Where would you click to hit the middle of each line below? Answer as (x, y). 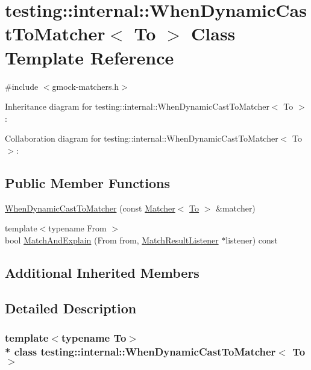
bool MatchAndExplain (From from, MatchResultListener (112, 240)
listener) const (252, 240)
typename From (77, 228)
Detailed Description (71, 308)
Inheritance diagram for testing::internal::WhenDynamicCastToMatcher (137, 106)
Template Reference (90, 57)
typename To (94, 337)
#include (22, 86)
